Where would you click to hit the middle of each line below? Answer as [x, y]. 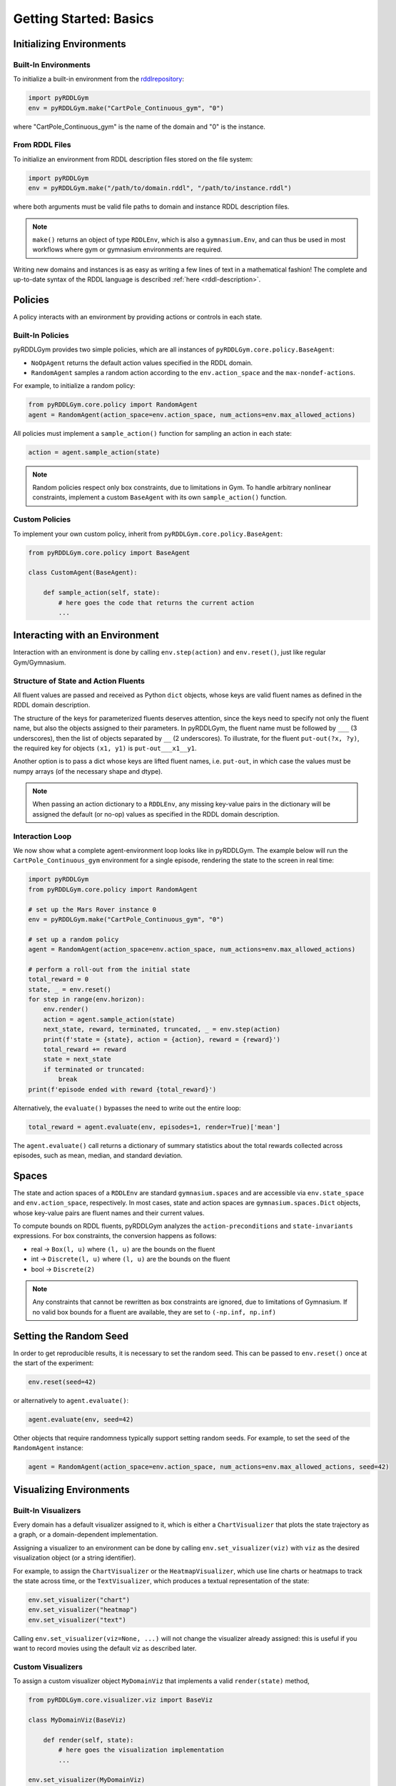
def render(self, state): [88, 1740]
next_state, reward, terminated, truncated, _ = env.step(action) [162, 1029]
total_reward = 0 [59, 979]
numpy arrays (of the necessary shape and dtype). [88, 771]
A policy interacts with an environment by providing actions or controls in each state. [138, 317]
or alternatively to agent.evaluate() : [71, 1401]
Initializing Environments [70, 44]
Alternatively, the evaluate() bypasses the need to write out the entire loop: [127, 1108]
